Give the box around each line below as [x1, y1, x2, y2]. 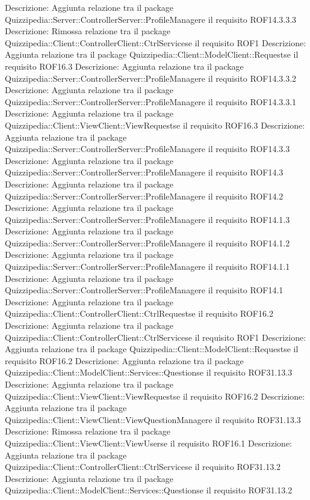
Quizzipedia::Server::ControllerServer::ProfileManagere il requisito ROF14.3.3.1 [5, 95, 297, 108]
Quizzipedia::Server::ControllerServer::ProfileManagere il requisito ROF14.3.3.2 [5, 72, 297, 84]
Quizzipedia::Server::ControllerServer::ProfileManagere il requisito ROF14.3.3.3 [5, 13, 297, 25]
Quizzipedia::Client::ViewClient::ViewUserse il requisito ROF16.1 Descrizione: [5, 436, 293, 449]
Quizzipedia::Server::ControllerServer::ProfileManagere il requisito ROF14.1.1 [5, 260, 290, 273]
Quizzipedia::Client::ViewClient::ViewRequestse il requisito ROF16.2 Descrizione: [5, 389, 305, 402]
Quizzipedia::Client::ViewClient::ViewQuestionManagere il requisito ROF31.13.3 [5, 413, 301, 425]
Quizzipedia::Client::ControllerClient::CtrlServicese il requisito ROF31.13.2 [5, 460, 281, 473]
